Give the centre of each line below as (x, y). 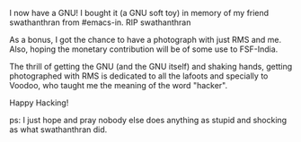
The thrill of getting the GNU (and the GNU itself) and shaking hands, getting (151, 67)
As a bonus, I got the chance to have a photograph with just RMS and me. (146, 40)
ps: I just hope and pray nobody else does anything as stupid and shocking (148, 120)
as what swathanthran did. (58, 129)
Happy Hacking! (39, 103)
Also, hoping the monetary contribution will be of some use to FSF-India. (144, 49)
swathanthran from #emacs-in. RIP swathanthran (100, 22)
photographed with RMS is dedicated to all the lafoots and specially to (139, 76)
